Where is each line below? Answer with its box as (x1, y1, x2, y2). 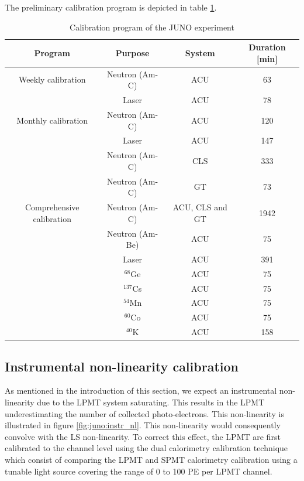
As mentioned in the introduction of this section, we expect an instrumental (5, 384, 277, 397)
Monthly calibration (16, 114, 88, 126)
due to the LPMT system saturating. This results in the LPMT (37, 396, 265, 408)
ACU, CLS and (172, 201, 227, 213)
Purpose (115, 46, 150, 59)
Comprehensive (25, 201, 80, 213)
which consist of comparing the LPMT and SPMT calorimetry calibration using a (5, 453, 298, 466)
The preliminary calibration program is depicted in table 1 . (5, 1, 217, 13)
